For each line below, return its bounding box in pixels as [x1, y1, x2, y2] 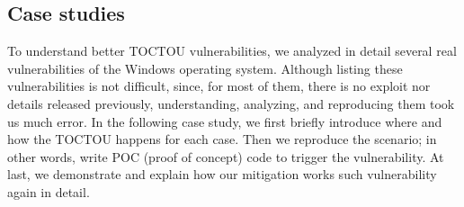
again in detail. [7, 182, 90, 201]
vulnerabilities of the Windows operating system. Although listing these [7, 58, 403, 77]
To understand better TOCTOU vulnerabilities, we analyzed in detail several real [7, 41, 457, 60]
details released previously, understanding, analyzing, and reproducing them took [7, 94, 455, 112]
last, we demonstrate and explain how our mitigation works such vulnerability [7, 165, 437, 184]
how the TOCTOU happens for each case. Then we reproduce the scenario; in [7, 130, 437, 148]
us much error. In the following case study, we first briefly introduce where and [7, 112, 442, 130]
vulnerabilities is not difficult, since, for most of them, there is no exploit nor [7, 76, 431, 95]
